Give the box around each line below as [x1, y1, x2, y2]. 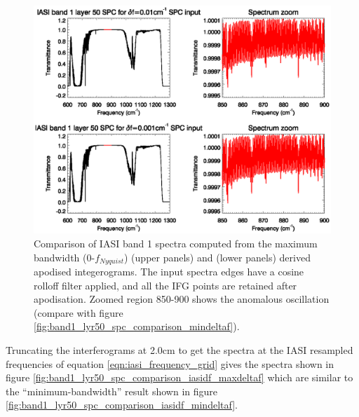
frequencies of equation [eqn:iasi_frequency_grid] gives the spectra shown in [6, 356, 334, 371]
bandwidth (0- [34, 249, 95, 264]
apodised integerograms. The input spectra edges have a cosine [34, 264, 304, 279]
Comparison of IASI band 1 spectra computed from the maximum [34, 236, 318, 251]
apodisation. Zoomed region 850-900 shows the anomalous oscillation [34, 292, 330, 306]
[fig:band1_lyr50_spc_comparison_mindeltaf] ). [34, 319, 240, 334]
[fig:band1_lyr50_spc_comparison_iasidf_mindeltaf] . [6, 397, 238, 412]
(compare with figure [34, 305, 123, 320]
